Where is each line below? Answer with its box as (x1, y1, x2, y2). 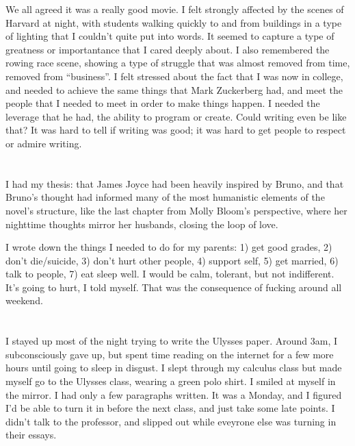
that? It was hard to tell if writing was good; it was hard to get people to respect (5, 123, 346, 137)
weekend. (5, 293, 43, 308)
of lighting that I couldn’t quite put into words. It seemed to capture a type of (5, 29, 334, 43)
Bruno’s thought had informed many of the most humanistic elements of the (5, 190, 325, 204)
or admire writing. (5, 136, 82, 150)
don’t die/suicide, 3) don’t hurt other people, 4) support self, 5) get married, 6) (5, 253, 339, 267)
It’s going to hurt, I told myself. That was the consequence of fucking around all (5, 280, 342, 294)
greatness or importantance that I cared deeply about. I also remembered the (5, 42, 330, 56)
